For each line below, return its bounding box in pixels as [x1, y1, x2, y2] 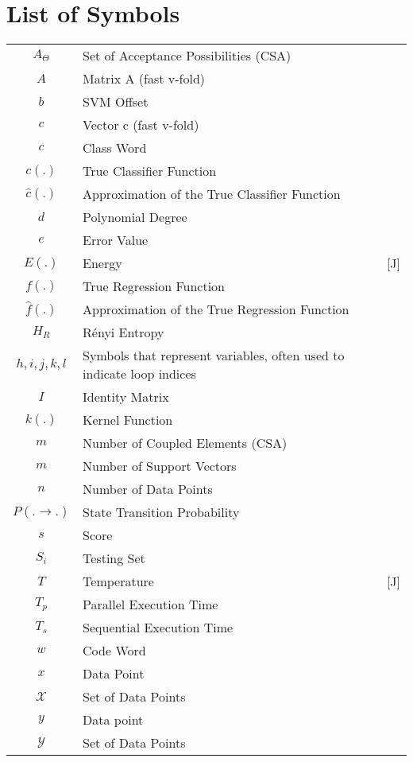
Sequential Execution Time [83, 618, 234, 637]
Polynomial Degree [83, 208, 187, 227]
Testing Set [83, 549, 145, 568]
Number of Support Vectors [83, 457, 237, 476]
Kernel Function [83, 410, 173, 430]
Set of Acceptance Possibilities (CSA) [83, 46, 291, 65]
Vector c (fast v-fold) [83, 115, 199, 134]
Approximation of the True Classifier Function [83, 185, 341, 204]
